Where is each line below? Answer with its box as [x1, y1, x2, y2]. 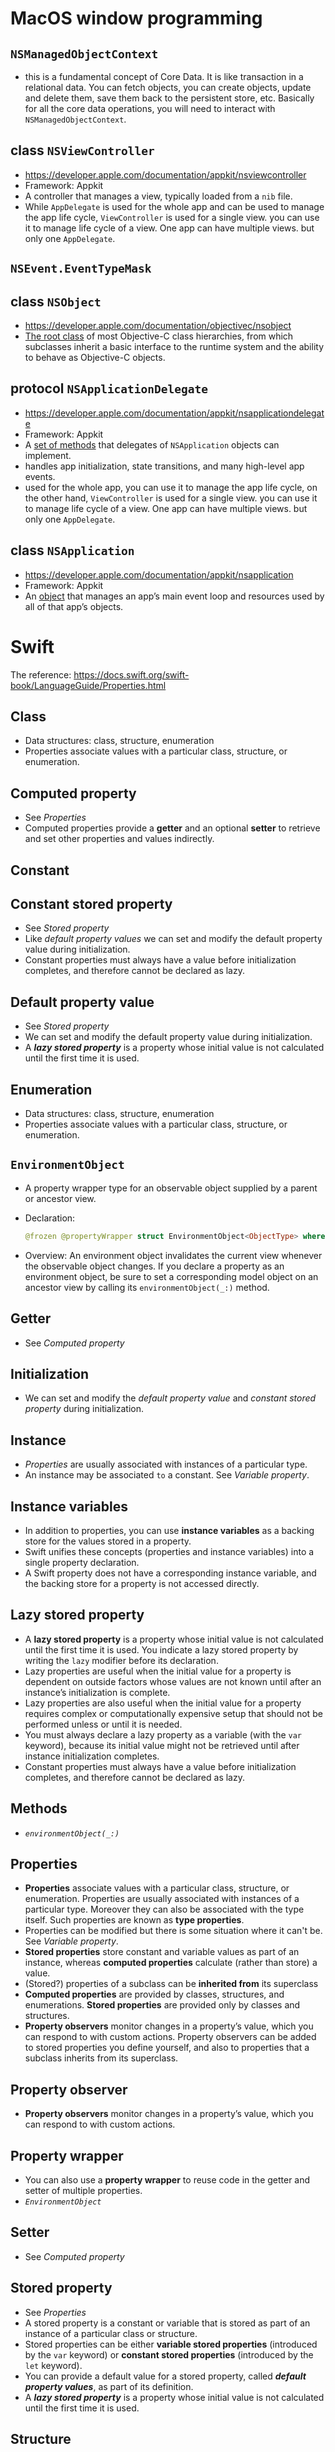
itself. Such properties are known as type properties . [24, 1914, 245, 1926]
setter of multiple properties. [24, 2185, 143, 2197]
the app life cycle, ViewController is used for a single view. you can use [24, 211, 320, 223]
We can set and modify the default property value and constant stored [24, 1392, 317, 1404]
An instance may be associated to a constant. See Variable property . [24, 1469, 310, 1481]
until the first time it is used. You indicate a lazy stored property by [24, 1643, 299, 1656]
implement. [24, 449, 72, 461]
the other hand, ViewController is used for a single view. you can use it [24, 492, 318, 504]
